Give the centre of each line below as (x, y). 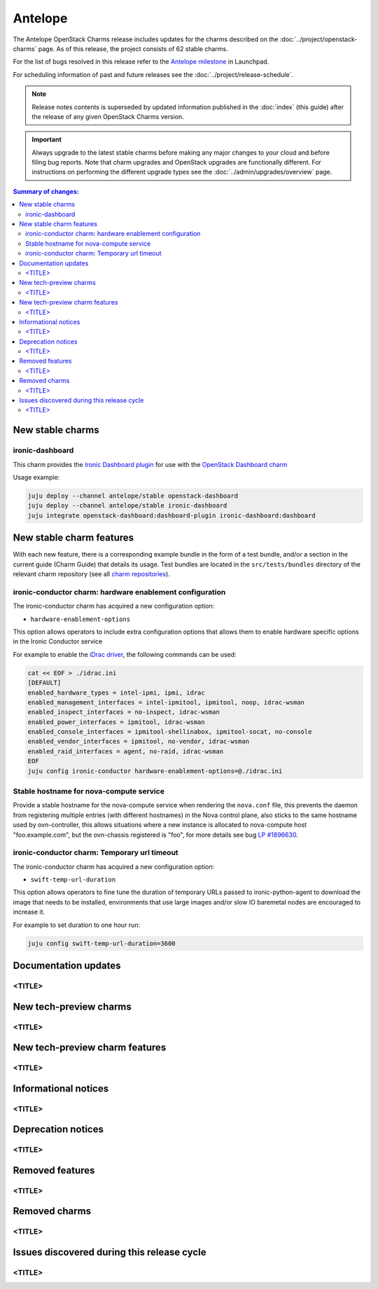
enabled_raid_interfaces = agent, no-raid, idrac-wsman (126, 751)
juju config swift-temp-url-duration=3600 (101, 943)
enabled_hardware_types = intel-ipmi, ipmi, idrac (117, 692)
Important (47, 139)
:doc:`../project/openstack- (318, 39)
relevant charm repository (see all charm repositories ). (92, 574)
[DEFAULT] (44, 683)
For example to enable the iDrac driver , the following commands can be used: (125, 654)
